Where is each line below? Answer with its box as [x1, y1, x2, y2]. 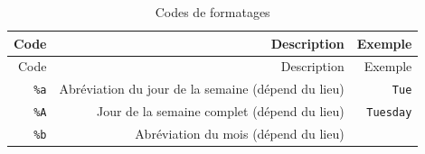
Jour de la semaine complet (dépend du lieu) [96, 102, 345, 121]
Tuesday [366, 106, 412, 120]
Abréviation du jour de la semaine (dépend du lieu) [59, 79, 345, 98]
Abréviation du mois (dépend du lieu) [135, 124, 345, 143]
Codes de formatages [155, 3, 270, 21]
